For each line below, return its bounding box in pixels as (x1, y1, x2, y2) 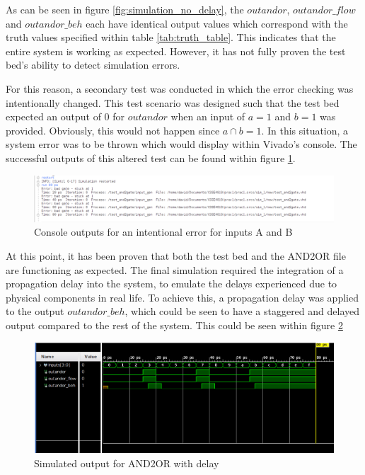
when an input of (170, 109, 245, 124)
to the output (6, 304, 64, 319)
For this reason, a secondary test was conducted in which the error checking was (6, 81, 354, 96)
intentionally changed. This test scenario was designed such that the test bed (6, 95, 340, 110)
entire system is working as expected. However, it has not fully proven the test (6, 43, 346, 58)
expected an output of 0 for (6, 109, 125, 124)
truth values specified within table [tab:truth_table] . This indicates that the (6, 30, 336, 45)
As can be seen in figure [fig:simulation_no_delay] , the (6, 2, 244, 16)
